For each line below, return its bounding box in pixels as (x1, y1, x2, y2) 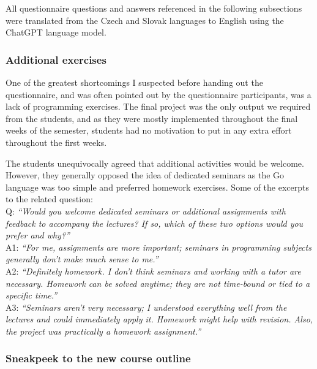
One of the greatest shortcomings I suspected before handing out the (6, 76, 263, 88)
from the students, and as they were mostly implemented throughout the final (6, 112, 298, 124)
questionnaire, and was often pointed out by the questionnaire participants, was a (6, 88, 311, 101)
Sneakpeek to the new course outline (6, 351, 191, 366)
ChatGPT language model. (6, 26, 106, 39)
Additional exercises (6, 51, 106, 67)
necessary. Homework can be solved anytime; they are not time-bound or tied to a (6, 276, 310, 289)
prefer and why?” (6, 229, 70, 242)
